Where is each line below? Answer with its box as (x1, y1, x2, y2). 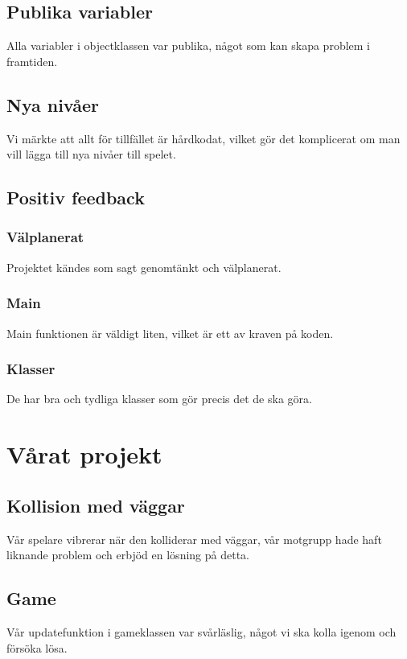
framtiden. (6, 52, 58, 69)
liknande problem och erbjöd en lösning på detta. (6, 546, 249, 563)
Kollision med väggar (6, 492, 185, 517)
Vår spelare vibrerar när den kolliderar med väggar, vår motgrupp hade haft (6, 530, 382, 547)
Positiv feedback (6, 185, 145, 210)
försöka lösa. (6, 639, 68, 656)
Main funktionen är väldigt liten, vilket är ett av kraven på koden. (6, 324, 334, 341)
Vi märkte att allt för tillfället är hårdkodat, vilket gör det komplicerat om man (6, 130, 401, 146)
